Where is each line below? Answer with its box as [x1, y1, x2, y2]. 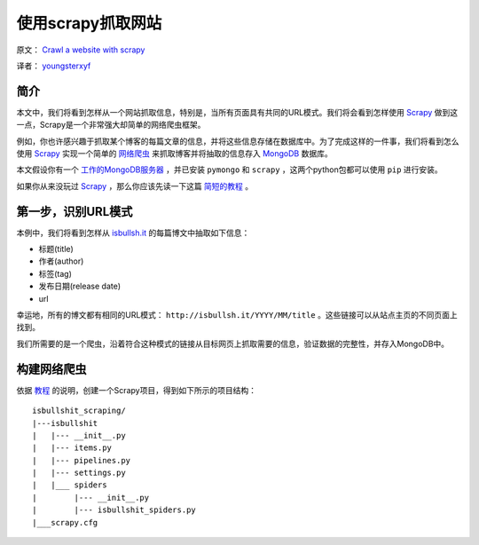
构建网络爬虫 [16, 361, 87, 376]
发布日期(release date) [38, 280, 122, 292]
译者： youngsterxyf [16, 60, 91, 71]
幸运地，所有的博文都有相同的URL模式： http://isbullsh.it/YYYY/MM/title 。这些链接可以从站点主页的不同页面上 [16, 310, 458, 320]
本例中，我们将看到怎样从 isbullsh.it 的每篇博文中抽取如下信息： [16, 227, 250, 238]
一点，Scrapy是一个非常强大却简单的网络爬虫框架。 [16, 120, 206, 130]
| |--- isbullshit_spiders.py [32, 505, 197, 515]
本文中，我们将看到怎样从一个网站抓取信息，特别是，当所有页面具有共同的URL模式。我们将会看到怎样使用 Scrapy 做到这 [16, 107, 459, 117]
